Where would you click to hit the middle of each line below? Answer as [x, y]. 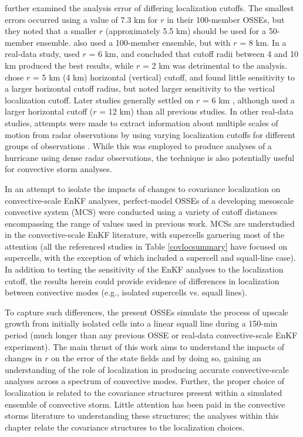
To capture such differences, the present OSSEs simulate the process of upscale [147, 312]
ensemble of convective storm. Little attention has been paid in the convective [145, 404]
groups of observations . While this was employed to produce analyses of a [138, 146]
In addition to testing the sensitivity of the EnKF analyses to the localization [144, 269]
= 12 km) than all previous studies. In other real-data [196, 111]
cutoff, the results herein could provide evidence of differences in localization [142, 280]
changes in [23, 358]
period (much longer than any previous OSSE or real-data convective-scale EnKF [151, 335]
